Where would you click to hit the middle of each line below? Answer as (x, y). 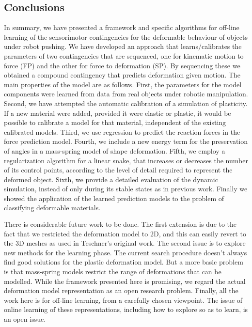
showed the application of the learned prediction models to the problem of (114, 198)
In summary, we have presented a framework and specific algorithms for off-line (122, 27)
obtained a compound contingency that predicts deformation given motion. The (122, 75)
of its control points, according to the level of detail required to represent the (118, 170)
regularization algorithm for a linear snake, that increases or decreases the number (126, 160)
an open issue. (25, 319)
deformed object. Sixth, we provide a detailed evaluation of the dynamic (111, 179)
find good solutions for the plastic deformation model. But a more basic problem (124, 262)
